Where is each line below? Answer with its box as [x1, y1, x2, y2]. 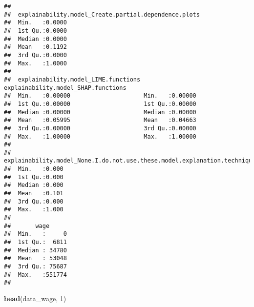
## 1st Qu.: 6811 [4, 239, 67, 246]
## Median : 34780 [4, 246, 67, 254]
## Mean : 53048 [4, 255, 67, 262]
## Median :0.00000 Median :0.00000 [4, 108, 196, 116]
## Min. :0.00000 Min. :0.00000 [4, 92, 196, 100]
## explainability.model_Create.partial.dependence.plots [4, 11, 200, 18]
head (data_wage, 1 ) [4, 293, 66, 303]
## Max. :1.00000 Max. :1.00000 [4, 133, 196, 140]
